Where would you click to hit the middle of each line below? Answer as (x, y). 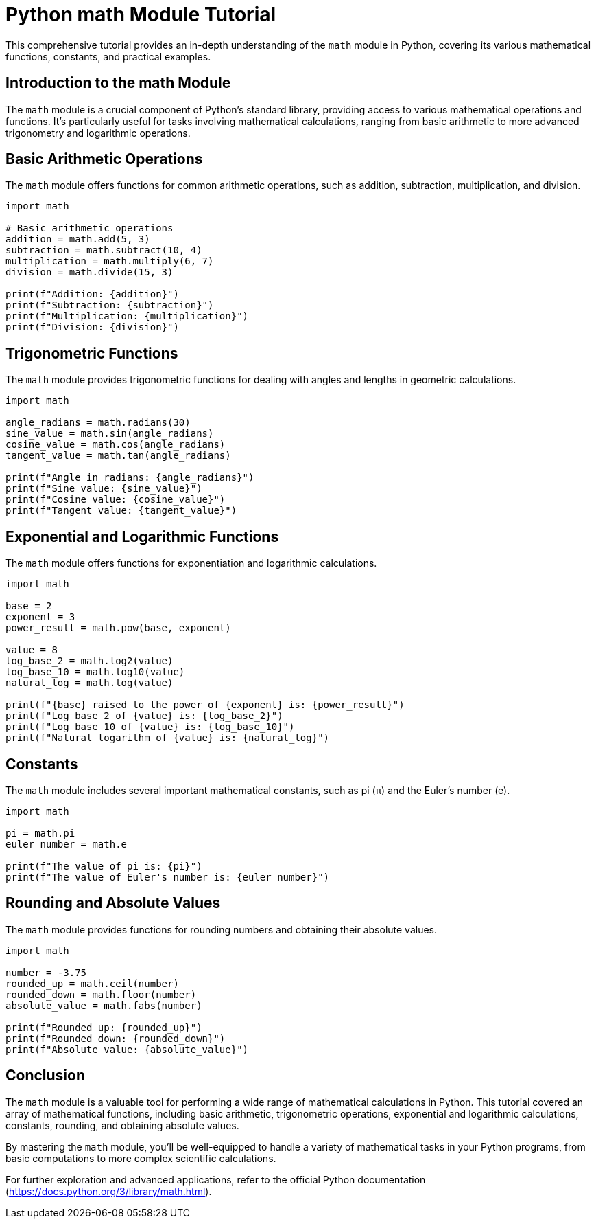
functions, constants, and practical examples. (108, 56)
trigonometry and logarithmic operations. (98, 133)
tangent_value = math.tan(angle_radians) (118, 456)
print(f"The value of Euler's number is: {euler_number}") (168, 877)
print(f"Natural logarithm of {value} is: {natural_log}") (168, 738)
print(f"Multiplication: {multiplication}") (127, 316)
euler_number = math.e (67, 844)
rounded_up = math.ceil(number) (92, 983)
